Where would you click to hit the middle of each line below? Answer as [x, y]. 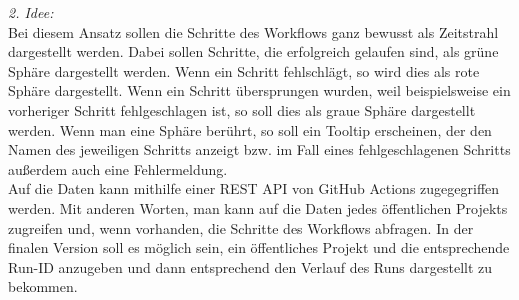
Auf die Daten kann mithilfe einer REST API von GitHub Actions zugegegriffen [254, 188]
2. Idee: [31, 12]
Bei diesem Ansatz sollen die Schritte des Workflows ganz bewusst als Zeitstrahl [253, 31]
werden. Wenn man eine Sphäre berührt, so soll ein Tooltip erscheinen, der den [250, 129]
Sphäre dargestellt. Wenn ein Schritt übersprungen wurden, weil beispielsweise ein [259, 90]
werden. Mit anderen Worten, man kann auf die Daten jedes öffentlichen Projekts [258, 207]
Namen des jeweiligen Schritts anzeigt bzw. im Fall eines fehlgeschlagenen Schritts [259, 149]
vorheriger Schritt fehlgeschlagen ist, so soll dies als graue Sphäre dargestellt [242, 109]
